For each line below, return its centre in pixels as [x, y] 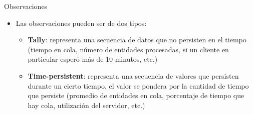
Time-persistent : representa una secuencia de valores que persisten [133, 75]
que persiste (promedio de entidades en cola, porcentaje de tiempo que [136, 95]
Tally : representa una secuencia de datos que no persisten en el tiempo [137, 40]
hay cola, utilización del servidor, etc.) [86, 105]
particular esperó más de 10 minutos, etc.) [93, 59]
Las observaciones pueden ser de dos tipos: [81, 23]
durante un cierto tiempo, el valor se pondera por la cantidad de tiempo [138, 85]
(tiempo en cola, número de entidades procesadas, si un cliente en [128, 49]
